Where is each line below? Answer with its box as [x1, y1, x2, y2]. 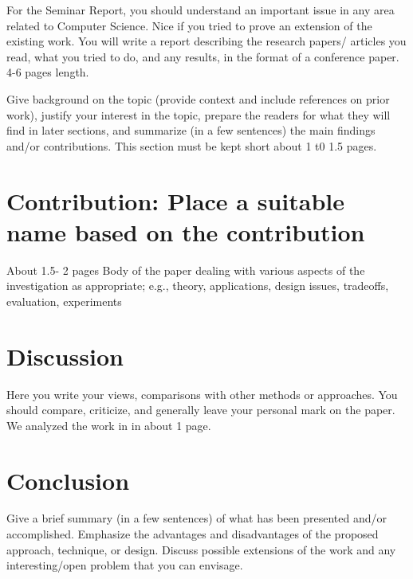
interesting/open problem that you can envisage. [6, 557, 243, 573]
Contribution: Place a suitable [6, 184, 345, 217]
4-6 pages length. [6, 64, 89, 80]
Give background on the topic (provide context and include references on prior [6, 90, 390, 107]
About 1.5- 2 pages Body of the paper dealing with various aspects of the [6, 261, 365, 278]
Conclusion [6, 464, 130, 496]
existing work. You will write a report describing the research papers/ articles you [6, 33, 407, 49]
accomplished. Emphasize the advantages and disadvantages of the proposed [6, 526, 379, 542]
